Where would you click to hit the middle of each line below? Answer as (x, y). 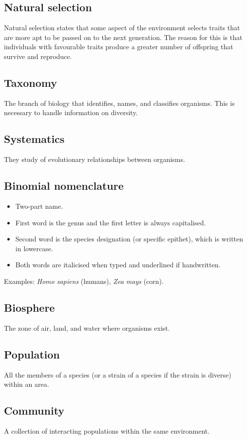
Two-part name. (39, 206)
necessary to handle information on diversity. (71, 112)
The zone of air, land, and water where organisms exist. (87, 328)
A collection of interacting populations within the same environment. (107, 430)
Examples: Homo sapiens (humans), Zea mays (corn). (84, 281)
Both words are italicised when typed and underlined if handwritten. (118, 265)
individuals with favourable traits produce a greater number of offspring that (119, 47)
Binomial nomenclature (64, 186)
